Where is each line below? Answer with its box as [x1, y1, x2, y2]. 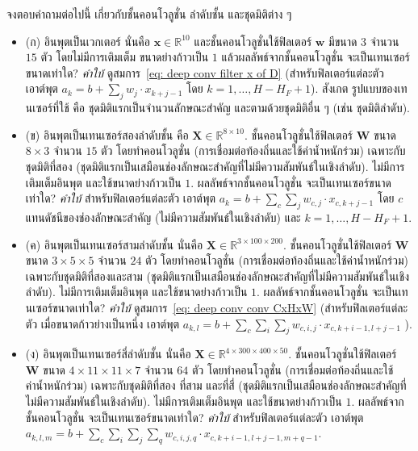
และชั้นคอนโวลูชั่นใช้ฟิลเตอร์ [194, 32, 312, 49]
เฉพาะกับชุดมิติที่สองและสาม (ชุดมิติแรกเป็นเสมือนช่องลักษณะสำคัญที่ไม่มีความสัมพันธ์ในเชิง [25, 267, 409, 284]
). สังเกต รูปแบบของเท [311, 80, 408, 97]
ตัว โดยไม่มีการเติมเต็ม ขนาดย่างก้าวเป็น [40, 48, 209, 65]
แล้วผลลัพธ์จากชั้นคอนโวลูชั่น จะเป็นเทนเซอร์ [221, 48, 410, 65]
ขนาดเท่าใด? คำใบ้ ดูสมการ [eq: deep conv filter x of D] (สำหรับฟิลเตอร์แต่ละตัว [25, 64, 384, 81]
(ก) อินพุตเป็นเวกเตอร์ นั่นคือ [25, 32, 150, 49]
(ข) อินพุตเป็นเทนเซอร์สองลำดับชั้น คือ [25, 126, 189, 143]
